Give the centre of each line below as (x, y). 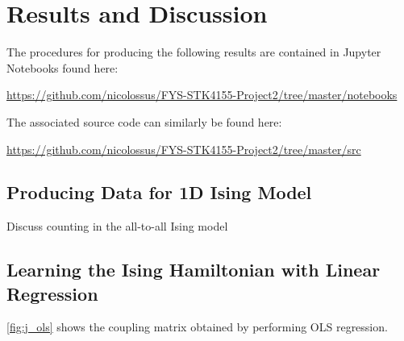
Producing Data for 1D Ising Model (159, 192)
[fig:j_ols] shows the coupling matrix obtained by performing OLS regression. (197, 327)
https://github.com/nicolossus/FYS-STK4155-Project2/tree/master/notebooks (202, 95)
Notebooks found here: (62, 67)
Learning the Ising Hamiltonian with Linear (194, 270)
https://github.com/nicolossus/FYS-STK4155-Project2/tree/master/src (184, 149)
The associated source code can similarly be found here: (144, 121)
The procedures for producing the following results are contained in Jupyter (194, 52)
